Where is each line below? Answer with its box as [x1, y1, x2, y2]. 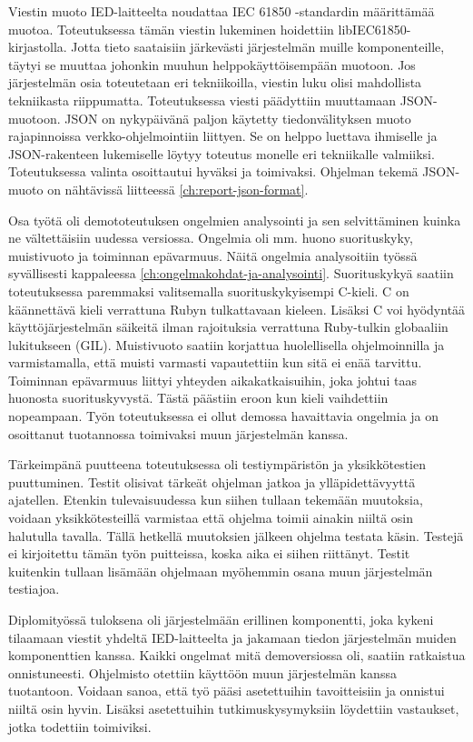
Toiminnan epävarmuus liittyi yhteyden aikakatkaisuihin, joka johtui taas [8, 370, 417, 389]
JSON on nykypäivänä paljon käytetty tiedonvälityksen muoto [64, 108, 411, 127]
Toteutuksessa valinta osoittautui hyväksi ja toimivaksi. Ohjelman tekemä [8, 162, 419, 181]
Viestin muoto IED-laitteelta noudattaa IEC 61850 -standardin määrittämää [8, 2, 435, 20]
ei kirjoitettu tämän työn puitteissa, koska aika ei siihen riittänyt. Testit [8, 544, 410, 563]
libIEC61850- [338, 19, 411, 38]
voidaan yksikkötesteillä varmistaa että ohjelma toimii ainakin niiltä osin [8, 508, 414, 527]
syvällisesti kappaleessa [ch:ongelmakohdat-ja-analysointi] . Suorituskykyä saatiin [8, 264, 454, 283]
